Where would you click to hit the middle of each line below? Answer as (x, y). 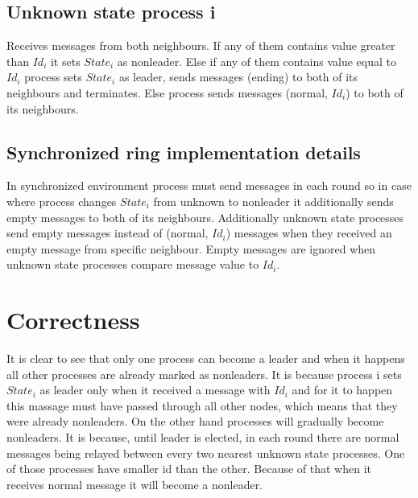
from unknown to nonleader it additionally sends (273, 201)
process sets (53, 77)
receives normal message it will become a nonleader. (135, 484)
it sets (65, 61)
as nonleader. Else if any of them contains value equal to (257, 61)
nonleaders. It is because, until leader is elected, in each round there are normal (203, 437)
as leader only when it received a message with (155, 390)
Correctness (73, 320)
